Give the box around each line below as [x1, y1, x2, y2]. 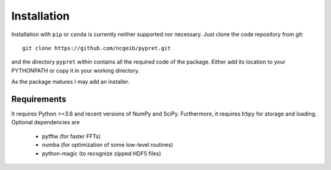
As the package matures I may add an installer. [11, 78, 130, 86]
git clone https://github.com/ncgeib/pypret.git [22, 45, 171, 51]
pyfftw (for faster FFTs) [42, 132, 101, 140]
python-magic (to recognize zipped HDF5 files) [42, 150, 162, 157]
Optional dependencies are [11, 119, 80, 126]
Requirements [11, 94, 67, 104]
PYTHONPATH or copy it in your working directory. [11, 67, 140, 74]
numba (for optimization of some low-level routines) [42, 141, 173, 149]
